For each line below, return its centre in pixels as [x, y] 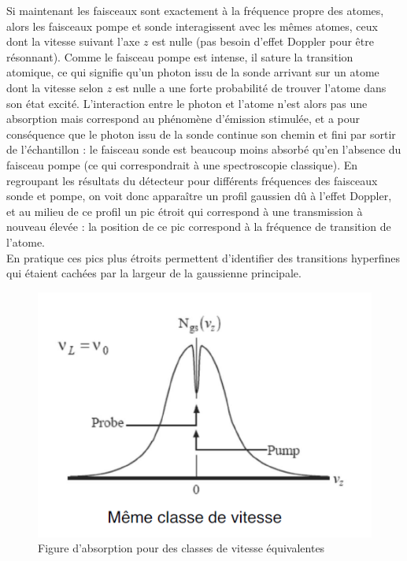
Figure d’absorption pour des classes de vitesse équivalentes [181, 548]
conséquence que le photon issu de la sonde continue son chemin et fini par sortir [201, 134]
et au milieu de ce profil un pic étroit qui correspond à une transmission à [185, 211]
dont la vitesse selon [55, 87]
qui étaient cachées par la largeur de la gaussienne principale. [154, 273]
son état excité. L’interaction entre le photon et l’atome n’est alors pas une [187, 103]
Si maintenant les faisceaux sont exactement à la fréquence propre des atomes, [195, 10]
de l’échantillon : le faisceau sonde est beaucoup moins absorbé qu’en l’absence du [204, 149]
